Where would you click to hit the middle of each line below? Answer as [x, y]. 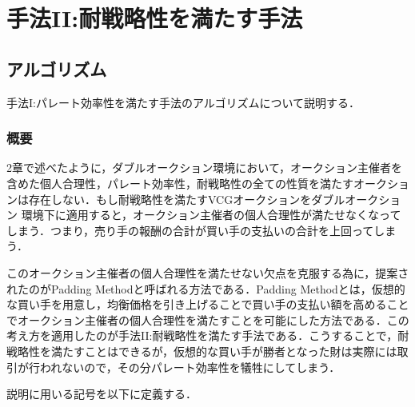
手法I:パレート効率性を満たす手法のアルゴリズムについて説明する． [184, 102]
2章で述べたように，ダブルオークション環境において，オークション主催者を [204, 168]
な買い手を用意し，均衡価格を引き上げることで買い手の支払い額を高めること [208, 304]
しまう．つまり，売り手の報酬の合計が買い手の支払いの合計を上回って [190, 230]
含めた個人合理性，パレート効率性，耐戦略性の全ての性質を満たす [180, 183]
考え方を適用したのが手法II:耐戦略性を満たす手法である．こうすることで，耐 [208, 335]
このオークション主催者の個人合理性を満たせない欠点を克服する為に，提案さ [208, 272]
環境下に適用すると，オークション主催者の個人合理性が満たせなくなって [211, 215]
